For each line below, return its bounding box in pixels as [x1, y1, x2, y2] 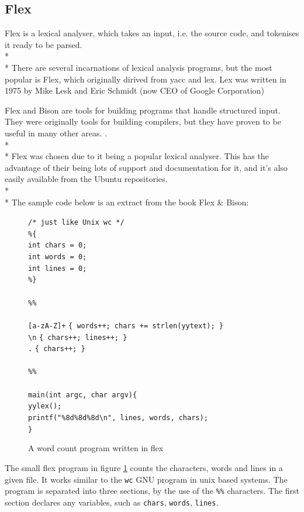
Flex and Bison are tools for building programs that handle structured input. [5, 104, 281, 116]
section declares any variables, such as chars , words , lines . [5, 496, 219, 508]
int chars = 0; [28, 241, 87, 250]
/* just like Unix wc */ [28, 218, 125, 227]
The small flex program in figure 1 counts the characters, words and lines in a [5, 461, 283, 473]
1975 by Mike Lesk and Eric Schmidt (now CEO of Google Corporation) [5, 84, 264, 97]
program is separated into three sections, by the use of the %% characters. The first [5, 484, 299, 497]
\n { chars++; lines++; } [28, 333, 127, 342]
